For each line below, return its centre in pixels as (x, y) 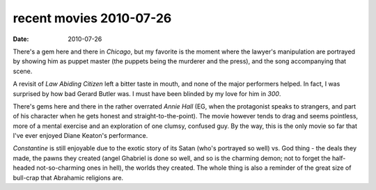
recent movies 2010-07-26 (92, 18)
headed (24, 168)
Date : (21, 39)
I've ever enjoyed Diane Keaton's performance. (80, 136)
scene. (23, 71)
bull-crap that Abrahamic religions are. (68, 177)
